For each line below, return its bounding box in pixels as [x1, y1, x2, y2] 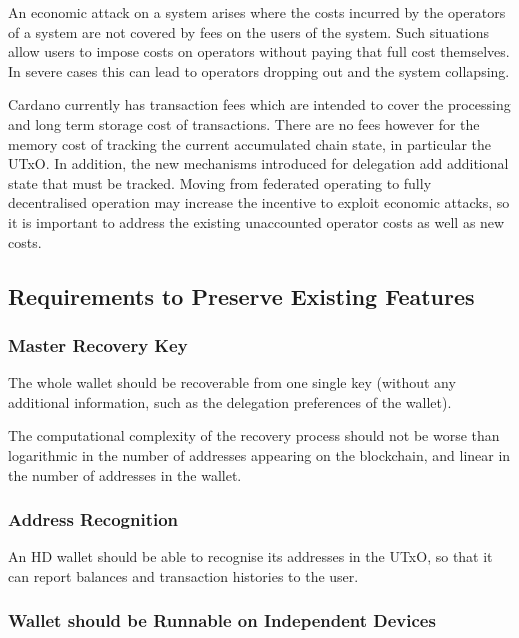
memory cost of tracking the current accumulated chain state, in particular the [8, 133, 491, 154]
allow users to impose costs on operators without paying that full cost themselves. [8, 41, 510, 62]
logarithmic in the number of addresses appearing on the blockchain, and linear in [8, 444, 511, 465]
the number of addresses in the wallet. [8, 464, 242, 485]
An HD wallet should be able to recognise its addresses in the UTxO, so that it [8, 546, 493, 567]
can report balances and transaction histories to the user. [8, 565, 359, 586]
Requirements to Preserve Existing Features [8, 280, 475, 311]
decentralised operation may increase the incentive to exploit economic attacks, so [8, 192, 510, 213]
